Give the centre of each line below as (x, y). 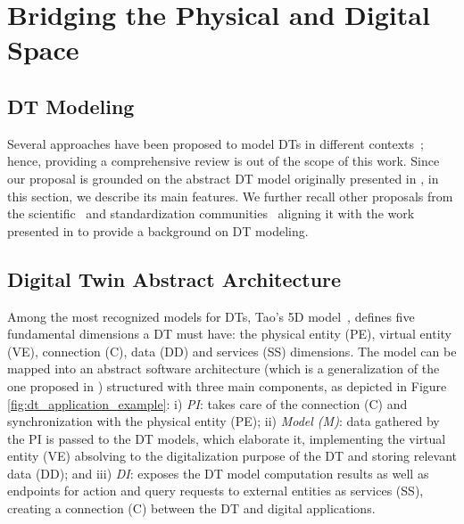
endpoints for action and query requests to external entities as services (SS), (215, 491)
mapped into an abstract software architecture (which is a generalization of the (224, 368)
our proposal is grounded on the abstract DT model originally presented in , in (223, 178)
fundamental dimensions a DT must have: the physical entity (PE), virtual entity (229, 334)
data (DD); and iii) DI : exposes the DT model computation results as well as (218, 473)
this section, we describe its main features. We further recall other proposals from (230, 196)
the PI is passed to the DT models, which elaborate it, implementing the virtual (227, 438)
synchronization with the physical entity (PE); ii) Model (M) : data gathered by (224, 421)
